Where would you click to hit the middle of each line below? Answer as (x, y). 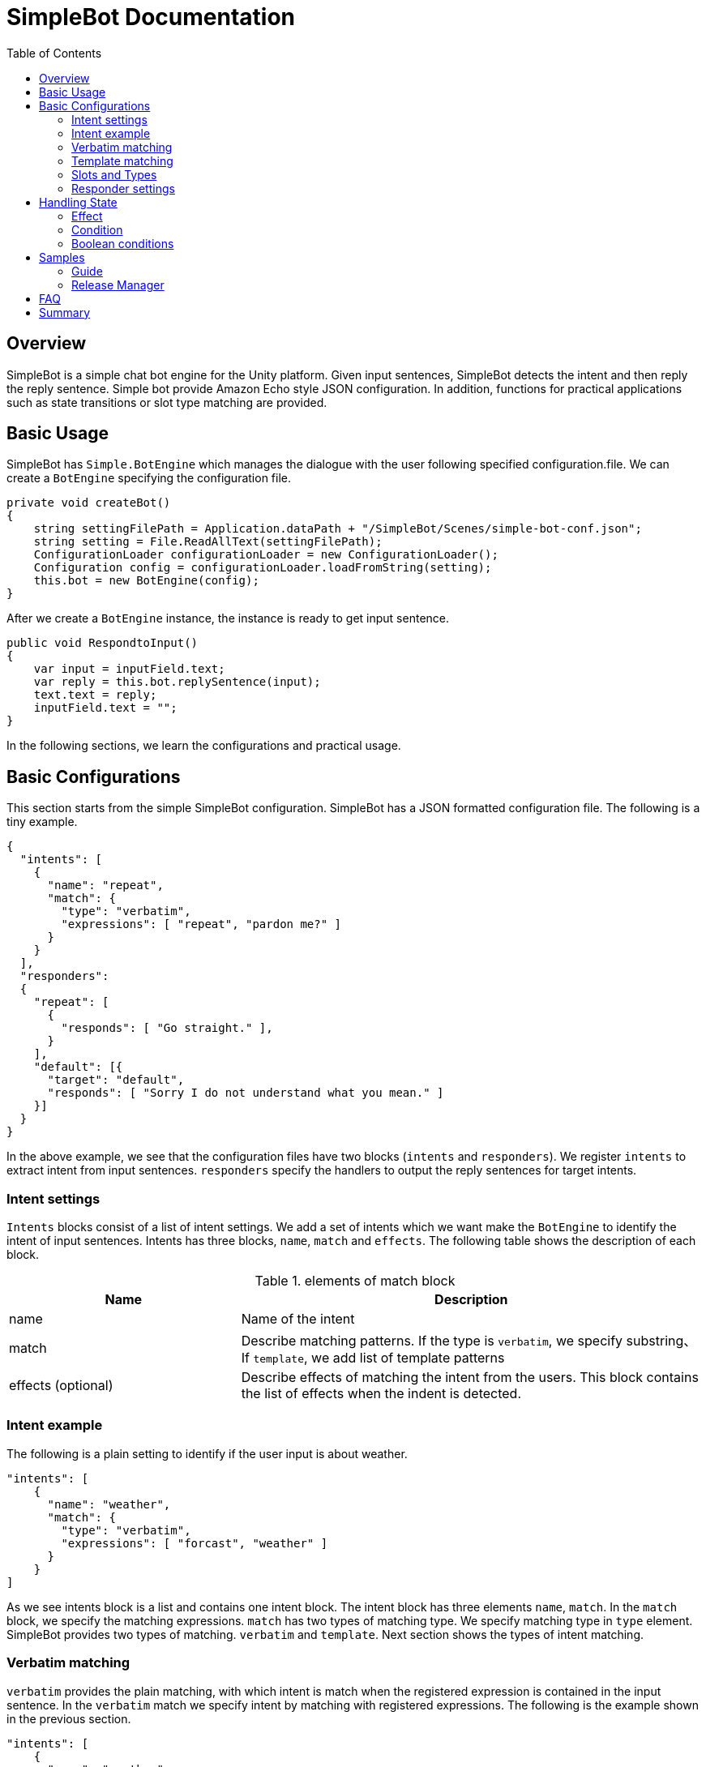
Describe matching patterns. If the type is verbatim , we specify (432, 1341)
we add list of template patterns (408, 1358)
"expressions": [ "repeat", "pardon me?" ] (201, 924)
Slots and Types (114, 174)
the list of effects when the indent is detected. (381, 1394)
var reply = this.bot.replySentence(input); (177, 682)
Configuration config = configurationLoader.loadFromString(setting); (263, 568)
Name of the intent (298, 1319)
